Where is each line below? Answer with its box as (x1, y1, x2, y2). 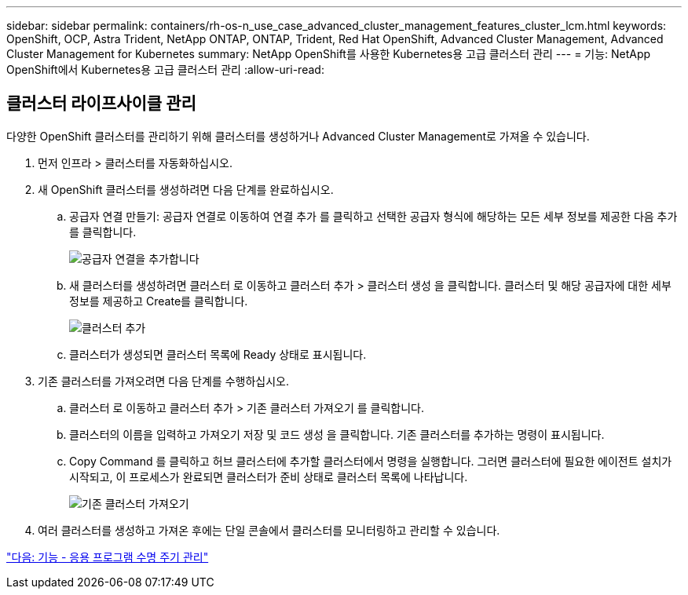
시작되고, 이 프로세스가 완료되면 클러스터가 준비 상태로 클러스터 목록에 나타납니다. (69, 469, 468, 484)
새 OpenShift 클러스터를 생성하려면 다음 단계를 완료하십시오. (38, 182, 334, 196)
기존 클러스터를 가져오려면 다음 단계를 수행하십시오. (38, 374, 289, 388)
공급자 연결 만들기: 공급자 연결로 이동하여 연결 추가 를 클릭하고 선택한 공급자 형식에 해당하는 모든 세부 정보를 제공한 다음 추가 (69, 209, 678, 223)
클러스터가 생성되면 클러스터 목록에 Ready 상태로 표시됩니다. (69, 347, 367, 361)
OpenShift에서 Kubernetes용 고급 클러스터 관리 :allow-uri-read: (6, 63, 324, 76)
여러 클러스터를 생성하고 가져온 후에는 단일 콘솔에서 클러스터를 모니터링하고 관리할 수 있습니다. (38, 523, 500, 537)
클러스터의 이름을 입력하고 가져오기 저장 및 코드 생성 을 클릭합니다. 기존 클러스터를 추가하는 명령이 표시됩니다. (69, 427, 605, 441)
